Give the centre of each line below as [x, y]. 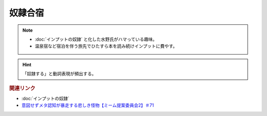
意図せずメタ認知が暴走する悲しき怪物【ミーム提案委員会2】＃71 [88, 105]
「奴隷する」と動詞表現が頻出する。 [59, 74]
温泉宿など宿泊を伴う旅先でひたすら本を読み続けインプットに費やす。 [106, 46]
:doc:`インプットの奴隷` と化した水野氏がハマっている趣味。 [96, 39]
